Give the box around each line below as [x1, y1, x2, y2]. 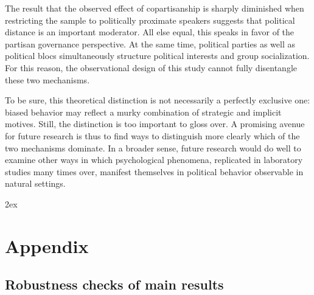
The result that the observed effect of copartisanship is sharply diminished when [5, 2, 304, 14]
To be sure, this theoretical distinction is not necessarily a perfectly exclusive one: [5, 94, 310, 106]
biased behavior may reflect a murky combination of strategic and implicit [5, 105, 282, 118]
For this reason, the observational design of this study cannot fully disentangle [5, 61, 298, 74]
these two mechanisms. [5, 73, 90, 86]
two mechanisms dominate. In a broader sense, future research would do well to [5, 141, 301, 154]
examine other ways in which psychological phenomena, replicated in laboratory [5, 153, 303, 166]
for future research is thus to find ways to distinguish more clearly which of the [5, 129, 300, 142]
